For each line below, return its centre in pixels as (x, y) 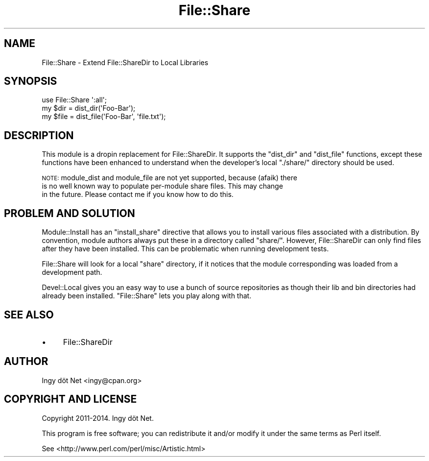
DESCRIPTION (39, 135)
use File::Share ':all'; (74, 100)
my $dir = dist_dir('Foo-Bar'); (89, 108)
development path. (72, 272)
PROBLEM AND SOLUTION (70, 213)
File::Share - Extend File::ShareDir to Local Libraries (125, 62)
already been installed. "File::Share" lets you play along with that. (147, 296)
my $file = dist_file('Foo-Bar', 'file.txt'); (104, 117)
